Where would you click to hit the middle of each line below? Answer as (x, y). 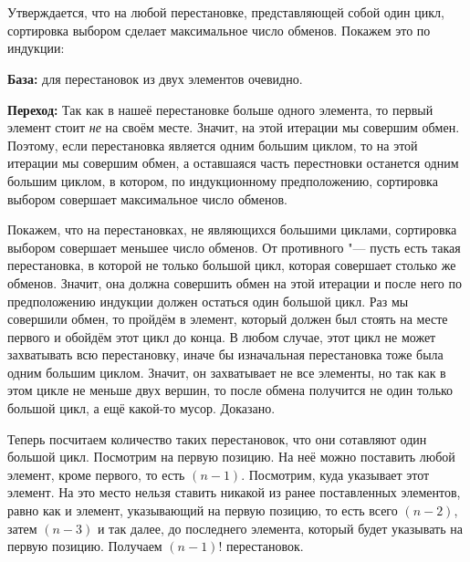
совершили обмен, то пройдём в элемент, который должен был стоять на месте (228, 319)
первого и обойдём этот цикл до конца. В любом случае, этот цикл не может (222, 336)
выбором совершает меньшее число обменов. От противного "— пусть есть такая (234, 247)
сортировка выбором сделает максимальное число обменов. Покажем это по (219, 30)
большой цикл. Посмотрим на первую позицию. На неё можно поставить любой (231, 457)
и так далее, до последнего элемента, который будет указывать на (280, 528)
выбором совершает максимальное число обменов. (147, 198)
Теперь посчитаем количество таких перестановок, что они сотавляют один (217, 438)
